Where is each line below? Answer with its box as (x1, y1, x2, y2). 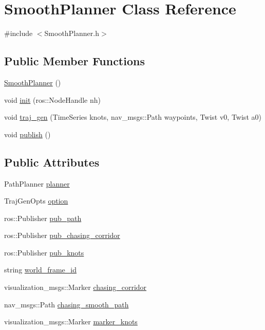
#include (4, 28, 33, 39)
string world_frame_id (4, 264, 77, 275)
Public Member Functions (4, 53, 145, 69)
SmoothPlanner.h (44, 28, 100, 39)
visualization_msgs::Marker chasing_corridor (4, 282, 147, 292)
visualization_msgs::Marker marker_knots (4, 316, 138, 327)
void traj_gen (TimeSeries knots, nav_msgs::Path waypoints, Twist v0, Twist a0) (4, 112, 261, 122)
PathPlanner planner (4, 178, 70, 189)
